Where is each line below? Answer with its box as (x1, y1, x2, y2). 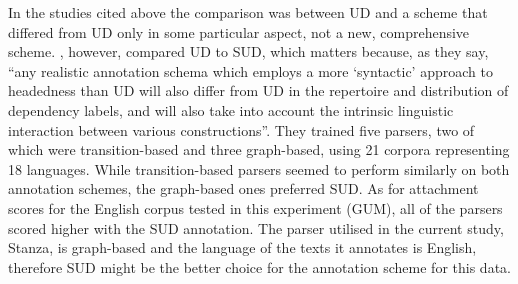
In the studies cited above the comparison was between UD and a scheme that (8, 2, 488, 22)
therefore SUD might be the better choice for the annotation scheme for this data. (8, 256, 511, 277)
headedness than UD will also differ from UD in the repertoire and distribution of (8, 80, 509, 101)
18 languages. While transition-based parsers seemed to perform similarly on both (8, 158, 510, 179)
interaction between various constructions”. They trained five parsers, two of (8, 119, 475, 140)
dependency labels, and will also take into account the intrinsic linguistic (8, 99, 454, 120)
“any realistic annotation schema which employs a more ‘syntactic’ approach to (8, 60, 493, 81)
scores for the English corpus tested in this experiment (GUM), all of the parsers (8, 197, 503, 218)
